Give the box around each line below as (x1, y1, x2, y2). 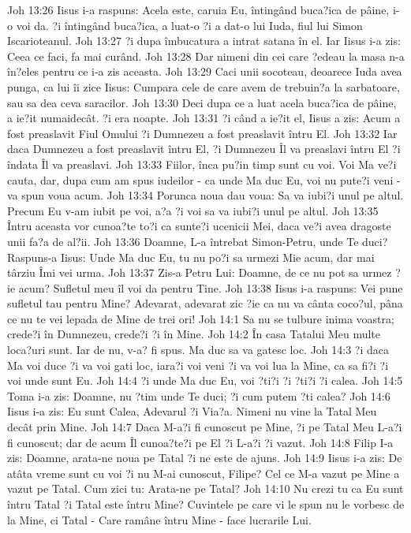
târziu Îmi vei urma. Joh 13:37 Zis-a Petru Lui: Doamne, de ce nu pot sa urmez (7, 264, 392, 281)
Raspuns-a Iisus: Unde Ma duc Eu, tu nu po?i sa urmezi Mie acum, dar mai (7, 248, 375, 265)
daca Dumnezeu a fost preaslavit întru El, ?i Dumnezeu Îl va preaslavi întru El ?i (7, 140, 401, 157)
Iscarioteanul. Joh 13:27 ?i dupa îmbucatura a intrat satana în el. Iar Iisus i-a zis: (7, 32, 401, 49)
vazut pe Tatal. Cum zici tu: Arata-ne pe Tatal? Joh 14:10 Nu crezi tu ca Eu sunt (7, 480, 404, 497)
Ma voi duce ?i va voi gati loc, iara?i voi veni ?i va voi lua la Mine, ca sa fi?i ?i (7, 356, 389, 373)
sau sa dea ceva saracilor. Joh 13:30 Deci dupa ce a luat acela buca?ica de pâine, (7, 94, 397, 110)
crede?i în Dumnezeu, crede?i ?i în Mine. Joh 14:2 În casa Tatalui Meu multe (7, 326, 381, 342)
